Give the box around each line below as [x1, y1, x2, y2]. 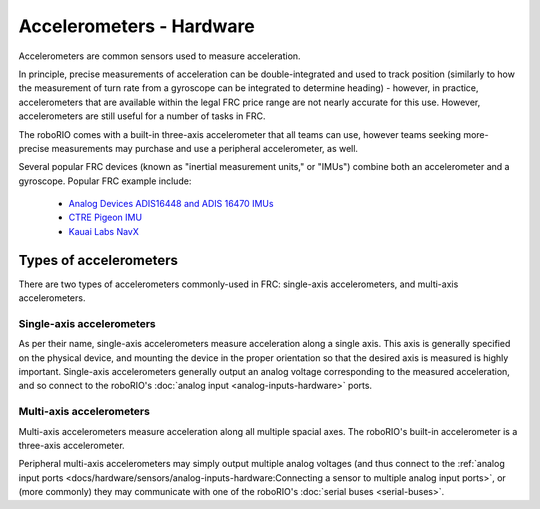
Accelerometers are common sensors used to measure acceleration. [18, 50, 301, 62]
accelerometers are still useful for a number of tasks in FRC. [18, 110, 266, 122]
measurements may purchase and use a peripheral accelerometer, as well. [51, 142, 359, 154]
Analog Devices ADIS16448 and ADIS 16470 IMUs [68, 198, 274, 210]
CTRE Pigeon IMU [68, 211, 143, 224]
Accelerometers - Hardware [18, 15, 255, 37]
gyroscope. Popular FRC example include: [18, 175, 192, 187]
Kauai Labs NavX [68, 225, 140, 237]
